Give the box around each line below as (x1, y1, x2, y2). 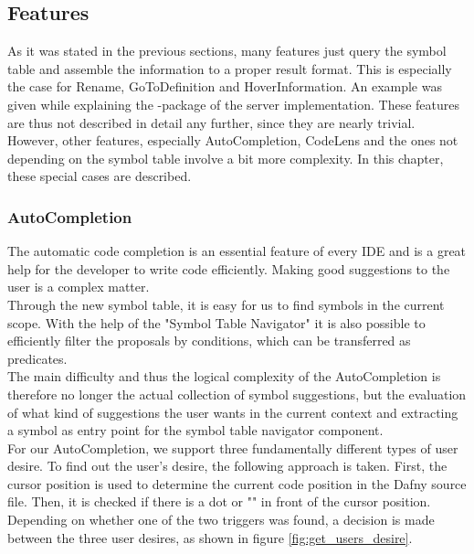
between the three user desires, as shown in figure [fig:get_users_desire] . (7, 527, 413, 547)
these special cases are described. (7, 166, 192, 186)
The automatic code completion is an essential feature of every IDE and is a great (7, 241, 467, 261)
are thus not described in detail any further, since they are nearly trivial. (7, 112, 416, 132)
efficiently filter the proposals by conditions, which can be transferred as (7, 331, 411, 350)
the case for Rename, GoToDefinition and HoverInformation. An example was (7, 77, 442, 96)
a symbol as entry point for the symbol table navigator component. (7, 421, 384, 440)
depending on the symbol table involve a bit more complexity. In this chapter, (7, 148, 444, 167)
